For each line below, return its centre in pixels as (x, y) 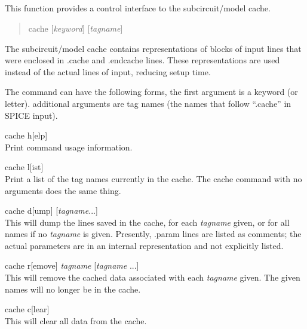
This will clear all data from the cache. (76, 320)
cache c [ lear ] (27, 309)
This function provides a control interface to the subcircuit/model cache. (138, 8)
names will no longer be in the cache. (73, 289)
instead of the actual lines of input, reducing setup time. (108, 71)
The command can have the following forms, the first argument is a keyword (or (151, 92)
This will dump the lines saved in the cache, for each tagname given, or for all (147, 222)
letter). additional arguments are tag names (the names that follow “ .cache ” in (148, 103)
